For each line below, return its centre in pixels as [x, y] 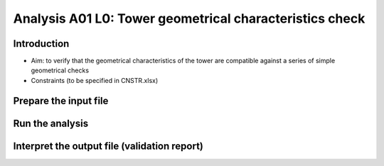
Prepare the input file [61, 100]
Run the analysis [51, 123]
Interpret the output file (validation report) [108, 146]
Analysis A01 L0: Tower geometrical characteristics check [189, 18]
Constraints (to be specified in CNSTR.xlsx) [95, 80]
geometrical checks [60, 70]
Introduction [41, 44]
